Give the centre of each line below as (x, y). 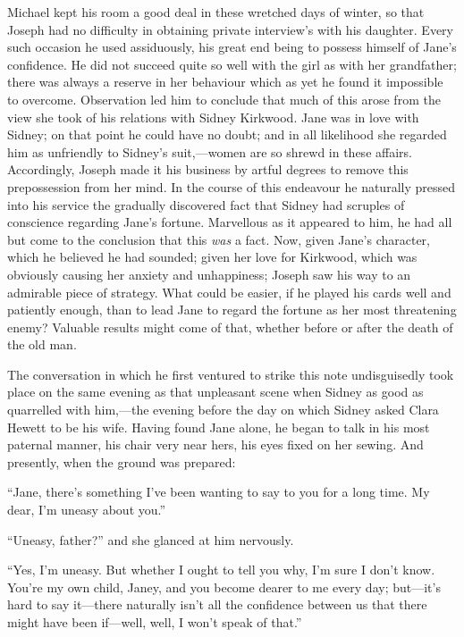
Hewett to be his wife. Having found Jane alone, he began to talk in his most (219, 427)
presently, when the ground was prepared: (122, 461)
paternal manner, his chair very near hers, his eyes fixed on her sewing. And (215, 444)
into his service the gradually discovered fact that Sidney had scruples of (206, 204)
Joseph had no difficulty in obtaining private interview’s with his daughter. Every (230, 29)
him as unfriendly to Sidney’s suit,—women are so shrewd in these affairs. (210, 151)
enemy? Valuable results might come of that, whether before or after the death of (230, 327)
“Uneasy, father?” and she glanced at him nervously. (151, 539)
